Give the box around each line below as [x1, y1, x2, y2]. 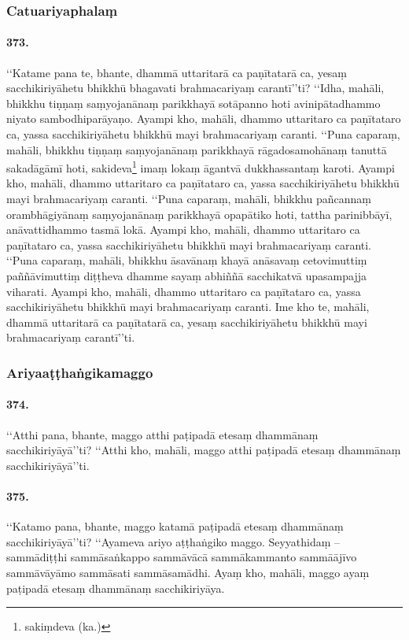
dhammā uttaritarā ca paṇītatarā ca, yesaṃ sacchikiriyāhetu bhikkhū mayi [6, 313, 367, 330]
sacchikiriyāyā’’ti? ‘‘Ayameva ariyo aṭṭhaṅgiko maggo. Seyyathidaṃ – [6, 533, 341, 549]
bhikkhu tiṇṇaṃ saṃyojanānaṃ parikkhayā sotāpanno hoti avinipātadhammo [6, 94, 381, 111]
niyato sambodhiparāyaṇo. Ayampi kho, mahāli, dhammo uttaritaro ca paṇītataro [6, 110, 401, 127]
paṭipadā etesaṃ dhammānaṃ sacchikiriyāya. [6, 579, 225, 596]
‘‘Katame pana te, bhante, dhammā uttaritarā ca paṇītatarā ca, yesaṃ [6, 64, 348, 80]
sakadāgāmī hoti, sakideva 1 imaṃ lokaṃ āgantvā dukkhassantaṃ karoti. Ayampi [6, 157, 395, 176]
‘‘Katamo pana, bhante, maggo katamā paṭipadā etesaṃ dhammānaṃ [6, 518, 344, 535]
